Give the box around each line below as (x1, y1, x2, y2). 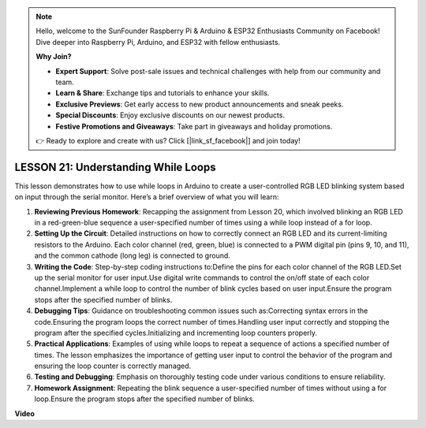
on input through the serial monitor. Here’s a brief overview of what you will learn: (14, 192, 279, 202)
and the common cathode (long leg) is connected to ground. (34, 251, 230, 260)
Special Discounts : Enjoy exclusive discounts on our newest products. (55, 110, 286, 120)
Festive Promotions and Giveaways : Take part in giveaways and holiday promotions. (55, 121, 333, 131)
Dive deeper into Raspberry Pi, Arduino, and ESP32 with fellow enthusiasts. (35, 37, 281, 47)
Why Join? (35, 52, 72, 61)
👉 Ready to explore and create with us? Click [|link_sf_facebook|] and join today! (35, 136, 301, 145)
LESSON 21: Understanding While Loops (14, 160, 216, 173)
